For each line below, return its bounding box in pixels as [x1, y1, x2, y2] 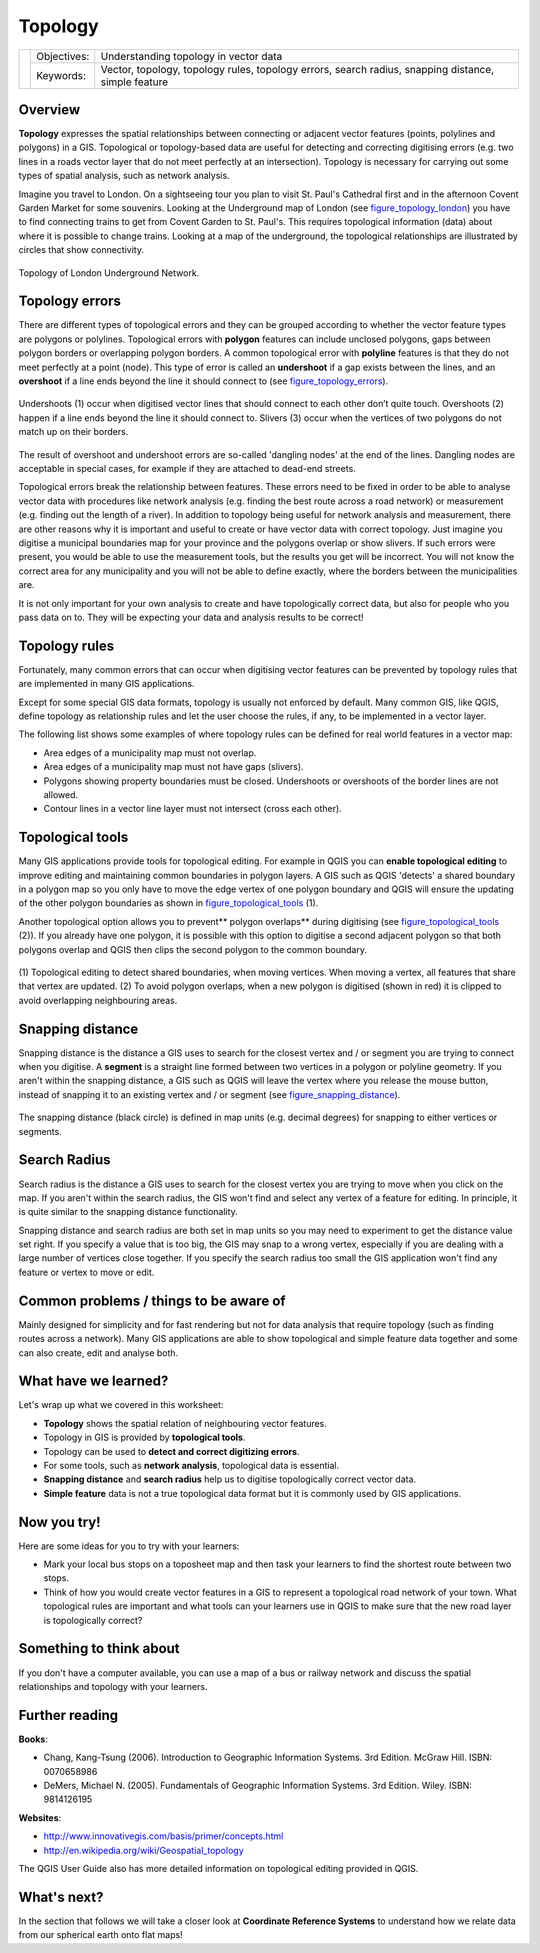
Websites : [18, 1811, 62, 1824]
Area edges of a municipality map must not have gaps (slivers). [43, 761, 304, 773]
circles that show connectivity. [18, 244, 145, 256]
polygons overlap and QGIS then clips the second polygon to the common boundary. [18, 943, 367, 955]
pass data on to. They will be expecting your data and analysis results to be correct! [18, 611, 364, 623]
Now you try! [18, 1513, 101, 1530]
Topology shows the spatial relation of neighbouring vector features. [43, 1417, 327, 1429]
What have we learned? [18, 1373, 169, 1390]
